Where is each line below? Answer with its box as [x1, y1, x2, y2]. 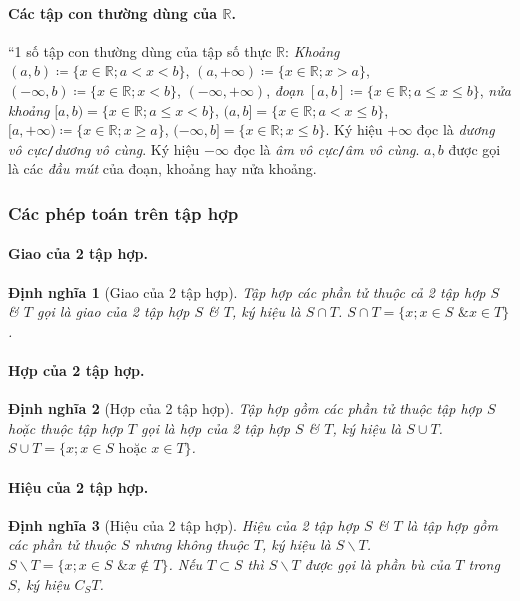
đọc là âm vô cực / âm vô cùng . [233, 138, 420, 159]
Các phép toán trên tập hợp [8, 200, 239, 225]
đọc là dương [416, 119, 495, 140]
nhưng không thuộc [134, 534, 249, 555]
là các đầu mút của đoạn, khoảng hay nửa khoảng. [8, 158, 317, 179]
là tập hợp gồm [406, 514, 498, 535]
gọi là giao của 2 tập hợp [36, 301, 190, 322]
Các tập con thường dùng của [8, 2, 218, 23]
